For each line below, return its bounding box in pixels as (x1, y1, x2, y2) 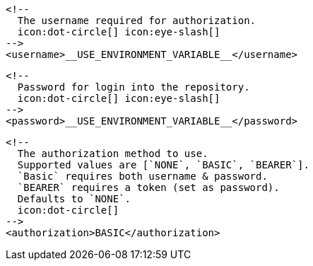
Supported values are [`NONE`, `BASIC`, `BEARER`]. (17, 159, 309, 170)
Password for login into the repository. (17, 81, 250, 93)
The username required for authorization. (17, 15, 256, 26)
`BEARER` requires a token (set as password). (17, 182, 280, 193)
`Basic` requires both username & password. (17, 170, 268, 182)
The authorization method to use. (17, 148, 208, 159)
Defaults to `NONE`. (17, 193, 131, 204)
